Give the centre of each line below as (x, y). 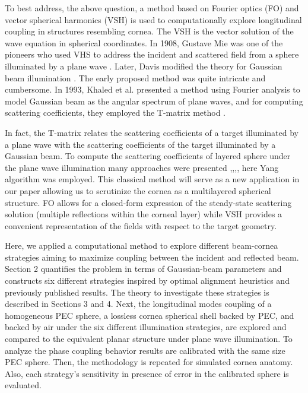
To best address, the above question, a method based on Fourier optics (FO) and (152, 8)
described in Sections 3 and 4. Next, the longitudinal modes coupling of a (138, 304)
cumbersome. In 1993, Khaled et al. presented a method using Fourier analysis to (153, 89)
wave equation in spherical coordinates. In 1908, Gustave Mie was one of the (144, 42)
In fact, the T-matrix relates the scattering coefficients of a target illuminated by (152, 132)
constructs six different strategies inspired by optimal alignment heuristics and (147, 281)
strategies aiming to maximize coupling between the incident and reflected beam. (152, 257)
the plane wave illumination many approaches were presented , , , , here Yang (142, 167)
